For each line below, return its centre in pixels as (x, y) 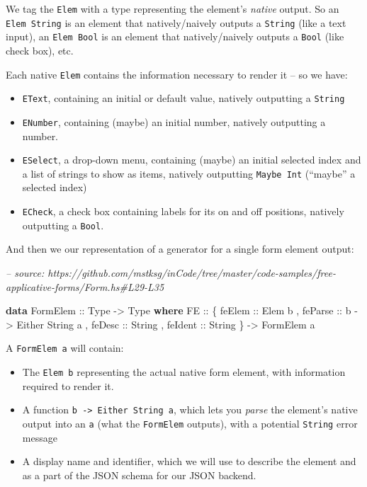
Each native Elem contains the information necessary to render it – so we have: (177, 74)
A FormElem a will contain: (65, 348)
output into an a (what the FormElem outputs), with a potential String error (190, 423)
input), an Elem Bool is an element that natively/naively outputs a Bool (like (175, 36)
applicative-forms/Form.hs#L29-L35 (85, 286)
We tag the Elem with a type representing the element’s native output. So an (173, 8)
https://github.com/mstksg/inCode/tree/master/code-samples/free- (192, 272)
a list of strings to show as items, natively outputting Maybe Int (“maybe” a (189, 173)
